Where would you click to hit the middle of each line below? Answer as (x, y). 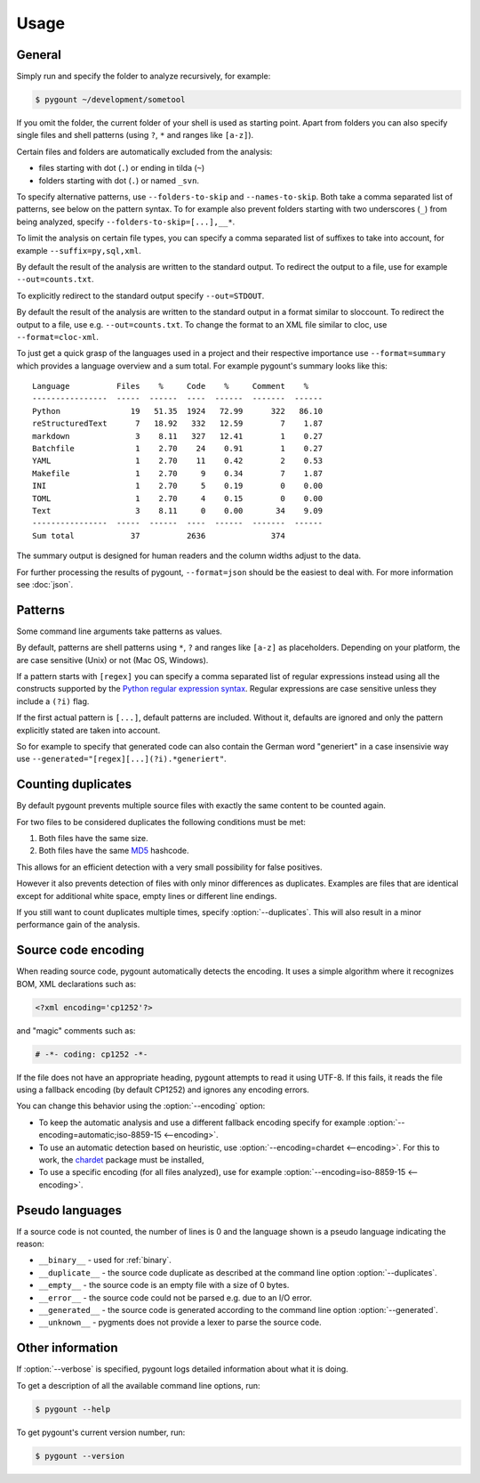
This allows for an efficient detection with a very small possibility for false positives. (169, 867)
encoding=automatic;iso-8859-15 (100, 1135)
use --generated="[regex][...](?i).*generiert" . (121, 759)
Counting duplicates (74, 785)
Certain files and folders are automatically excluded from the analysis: (144, 151)
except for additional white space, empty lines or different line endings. (147, 895)
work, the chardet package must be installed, (121, 1159)
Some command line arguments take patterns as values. (119, 631)
